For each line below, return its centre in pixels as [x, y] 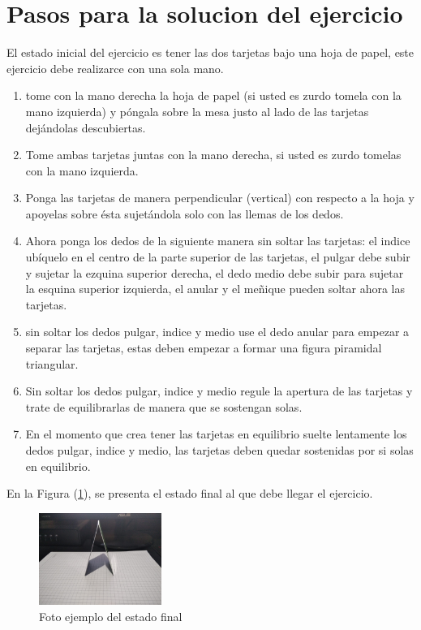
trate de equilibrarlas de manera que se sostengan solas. [164, 406]
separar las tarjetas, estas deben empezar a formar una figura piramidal [204, 348]
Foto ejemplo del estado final [111, 616]
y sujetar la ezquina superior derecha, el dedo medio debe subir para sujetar [215, 272]
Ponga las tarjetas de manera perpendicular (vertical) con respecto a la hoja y [220, 198]
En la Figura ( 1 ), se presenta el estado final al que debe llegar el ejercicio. [190, 493]
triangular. [52, 363]
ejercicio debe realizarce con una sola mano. [115, 68]
